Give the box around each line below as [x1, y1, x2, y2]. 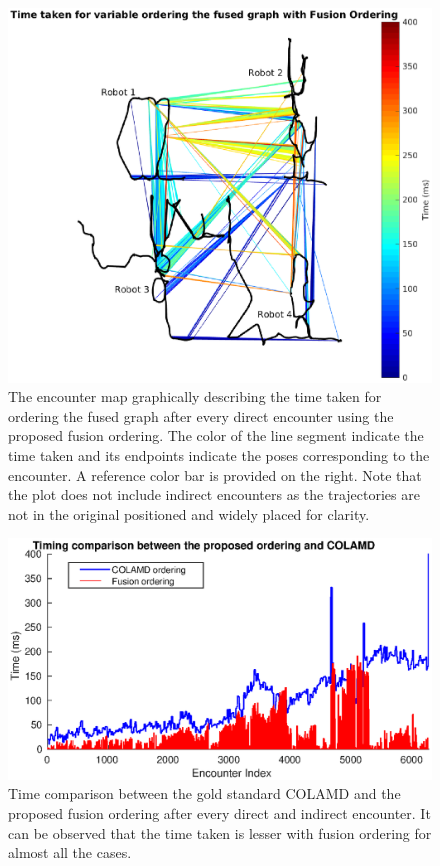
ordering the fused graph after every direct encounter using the [8, 405, 394, 426]
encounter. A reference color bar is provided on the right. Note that [8, 464, 422, 485]
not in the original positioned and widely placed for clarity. [8, 503, 370, 524]
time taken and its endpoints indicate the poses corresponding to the [8, 445, 430, 466]
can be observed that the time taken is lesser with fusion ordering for [8, 822, 432, 843]
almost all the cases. [8, 842, 132, 863]
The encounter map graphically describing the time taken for [8, 386, 382, 407]
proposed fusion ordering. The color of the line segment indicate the [8, 425, 424, 446]
